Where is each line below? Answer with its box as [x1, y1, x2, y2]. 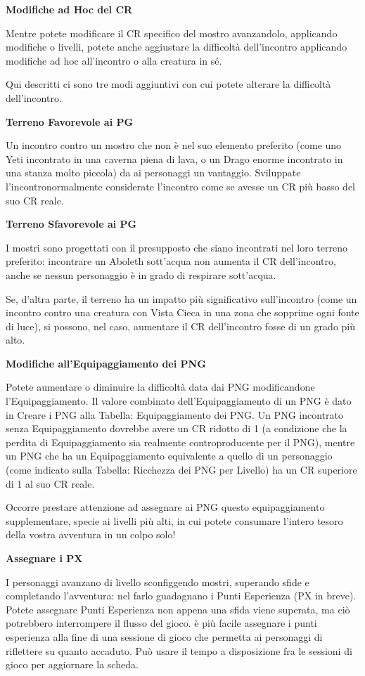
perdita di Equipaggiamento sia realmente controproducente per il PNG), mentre [6, 434, 355, 449]
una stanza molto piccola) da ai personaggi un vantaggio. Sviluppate [6, 165, 301, 180]
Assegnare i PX [6, 551, 83, 565]
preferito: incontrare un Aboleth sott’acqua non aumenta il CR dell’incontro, [6, 254, 336, 268]
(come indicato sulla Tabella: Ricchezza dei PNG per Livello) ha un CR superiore [6, 462, 357, 477]
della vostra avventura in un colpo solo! [6, 527, 176, 542]
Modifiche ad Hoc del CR [6, 2, 133, 16]
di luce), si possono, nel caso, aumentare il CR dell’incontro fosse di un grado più [6, 318, 355, 333]
